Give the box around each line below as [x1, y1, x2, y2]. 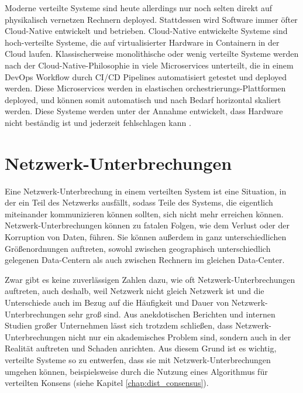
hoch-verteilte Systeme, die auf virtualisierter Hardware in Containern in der [5, 36, 280, 48]
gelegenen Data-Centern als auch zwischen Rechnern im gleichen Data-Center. [5, 254, 285, 266]
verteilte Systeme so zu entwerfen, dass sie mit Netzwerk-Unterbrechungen [5, 353, 271, 365]
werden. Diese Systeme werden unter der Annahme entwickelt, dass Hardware [5, 105, 283, 117]
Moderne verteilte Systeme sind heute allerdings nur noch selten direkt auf [5, 2, 273, 13]
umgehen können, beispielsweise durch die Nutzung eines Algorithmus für [5, 365, 268, 377]
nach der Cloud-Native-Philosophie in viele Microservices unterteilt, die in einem [5, 59, 294, 71]
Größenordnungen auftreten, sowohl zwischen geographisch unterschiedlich [5, 242, 271, 254]
